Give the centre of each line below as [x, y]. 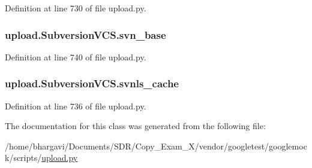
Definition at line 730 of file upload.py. [76, 8]
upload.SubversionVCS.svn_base [85, 34]
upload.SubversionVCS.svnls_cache [92, 83]
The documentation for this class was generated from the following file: [135, 126]
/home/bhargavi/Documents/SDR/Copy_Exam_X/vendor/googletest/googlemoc [156, 146]
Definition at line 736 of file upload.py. [76, 106]
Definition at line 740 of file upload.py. [76, 56]
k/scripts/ [23, 158]
